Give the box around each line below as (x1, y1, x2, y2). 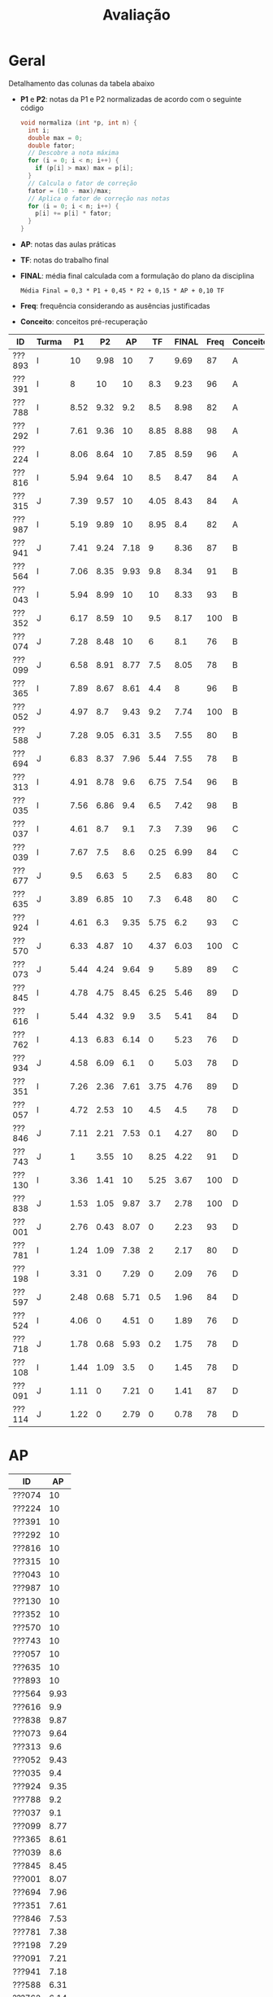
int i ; (28, 126, 50, 134)
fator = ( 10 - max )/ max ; (28, 187, 112, 195)
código (19, 103, 45, 112)
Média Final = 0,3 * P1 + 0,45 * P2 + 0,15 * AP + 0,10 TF (19, 287, 225, 295)
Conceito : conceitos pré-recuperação (19, 317, 148, 327)
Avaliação (102, 6, 171, 24)
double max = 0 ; (28, 134, 83, 142)
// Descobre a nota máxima (28, 149, 119, 157)
